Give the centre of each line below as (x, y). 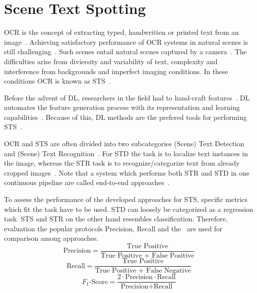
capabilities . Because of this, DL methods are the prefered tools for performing (126, 117)
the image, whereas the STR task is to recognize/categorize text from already (122, 163)
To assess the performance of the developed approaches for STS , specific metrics (126, 199)
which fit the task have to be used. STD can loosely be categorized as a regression (129, 209)
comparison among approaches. (51, 238)
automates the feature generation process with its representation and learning (122, 107)
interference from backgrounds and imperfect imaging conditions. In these (116, 71)
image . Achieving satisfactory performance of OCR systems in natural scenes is (126, 42)
